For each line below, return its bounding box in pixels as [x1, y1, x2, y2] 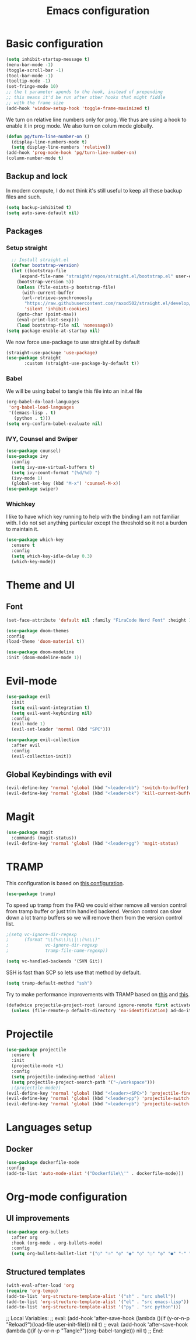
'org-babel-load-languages [8, 405, 75, 410]
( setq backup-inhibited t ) [6, 204, 72, 210]
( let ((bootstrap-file [11, 268, 66, 274]
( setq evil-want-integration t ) [11, 704, 90, 711]
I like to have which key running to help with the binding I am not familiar [6, 513, 180, 520]
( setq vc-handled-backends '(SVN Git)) [6, 958, 103, 964]
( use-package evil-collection [6, 737, 80, 743]
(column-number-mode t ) [6, 155, 64, 162]
